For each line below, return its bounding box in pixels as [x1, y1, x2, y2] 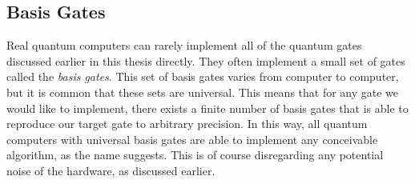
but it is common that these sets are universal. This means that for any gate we [6, 83, 399, 100]
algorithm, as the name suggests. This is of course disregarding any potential [6, 146, 384, 163]
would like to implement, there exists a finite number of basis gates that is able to [6, 99, 409, 116]
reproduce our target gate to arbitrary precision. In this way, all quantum [6, 115, 368, 132]
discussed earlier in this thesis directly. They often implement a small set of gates [6, 52, 405, 69]
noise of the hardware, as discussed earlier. [6, 162, 216, 178]
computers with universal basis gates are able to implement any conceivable [6, 130, 378, 147]
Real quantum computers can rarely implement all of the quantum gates [6, 37, 362, 54]
